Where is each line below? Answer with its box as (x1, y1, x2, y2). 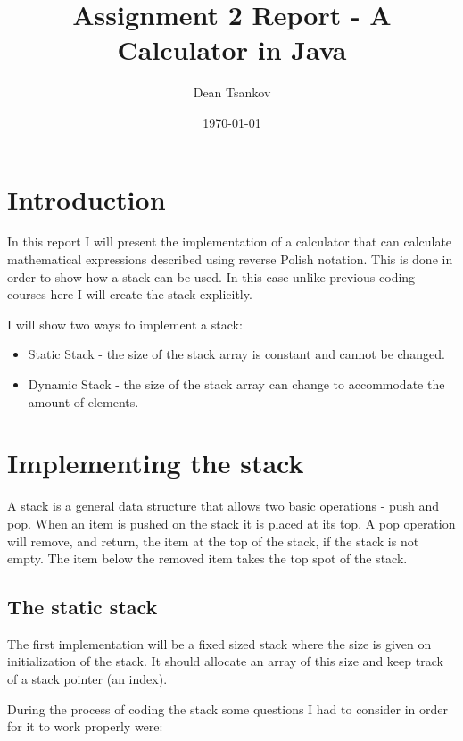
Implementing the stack (7, 445, 304, 481)
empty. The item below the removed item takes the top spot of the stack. (7, 549, 408, 568)
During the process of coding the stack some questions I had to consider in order (7, 699, 449, 718)
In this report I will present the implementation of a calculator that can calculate (7, 232, 452, 251)
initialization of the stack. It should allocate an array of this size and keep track (7, 652, 443, 670)
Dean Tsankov (193, 83, 271, 102)
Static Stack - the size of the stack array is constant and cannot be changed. (28, 345, 445, 363)
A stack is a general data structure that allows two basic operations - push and (7, 496, 440, 515)
